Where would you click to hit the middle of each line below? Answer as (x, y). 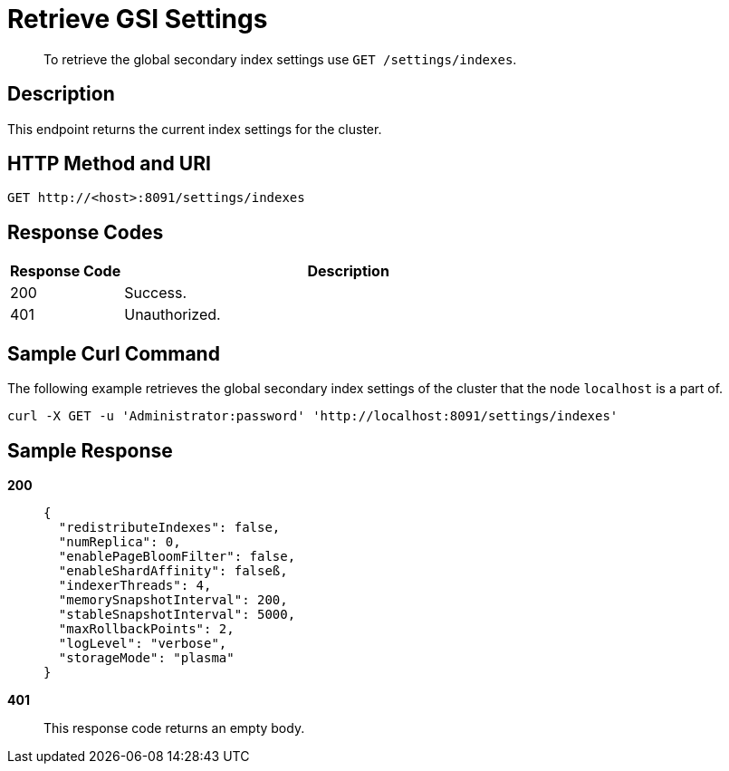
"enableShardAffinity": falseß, (173, 570)
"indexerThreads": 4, (135, 585)
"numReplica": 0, (120, 541)
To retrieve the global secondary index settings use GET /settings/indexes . (280, 59)
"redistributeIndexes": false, (169, 527)
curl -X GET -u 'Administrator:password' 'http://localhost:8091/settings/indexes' (313, 416)
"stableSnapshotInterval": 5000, (177, 614)
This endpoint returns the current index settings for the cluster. (195, 129)
